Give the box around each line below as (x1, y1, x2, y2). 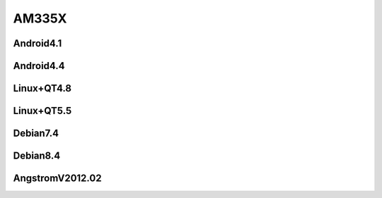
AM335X (13, 11, 67, 26)
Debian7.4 (13, 128, 59, 140)
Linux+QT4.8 (13, 82, 72, 94)
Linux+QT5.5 (13, 105, 72, 117)
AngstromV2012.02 (13, 173, 102, 185)
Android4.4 (13, 60, 65, 72)
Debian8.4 (13, 150, 61, 162)
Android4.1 (13, 37, 62, 49)
